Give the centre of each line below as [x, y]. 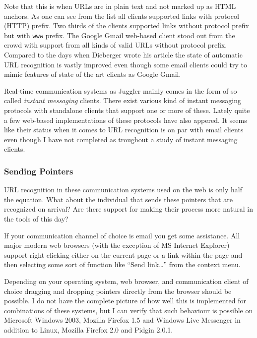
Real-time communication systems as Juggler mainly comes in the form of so [121, 90]
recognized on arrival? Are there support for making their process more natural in [128, 209]
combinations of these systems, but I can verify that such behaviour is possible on [128, 310]
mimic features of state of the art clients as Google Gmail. [93, 74]
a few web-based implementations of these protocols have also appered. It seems [126, 120]
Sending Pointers [39, 171]
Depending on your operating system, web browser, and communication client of [126, 281]
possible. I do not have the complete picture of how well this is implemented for [125, 301]
